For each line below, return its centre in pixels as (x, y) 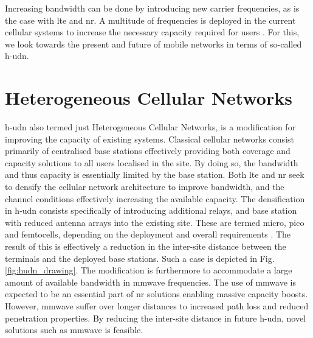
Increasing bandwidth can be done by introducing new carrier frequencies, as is (152, 8)
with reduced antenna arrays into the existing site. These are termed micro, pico (155, 222)
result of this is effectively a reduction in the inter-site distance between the (146, 246)
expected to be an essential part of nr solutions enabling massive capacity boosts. (156, 294)
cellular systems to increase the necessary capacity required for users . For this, (152, 32)
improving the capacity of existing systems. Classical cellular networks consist (150, 139)
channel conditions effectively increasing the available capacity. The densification (155, 198)
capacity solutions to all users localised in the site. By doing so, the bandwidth (152, 162)
